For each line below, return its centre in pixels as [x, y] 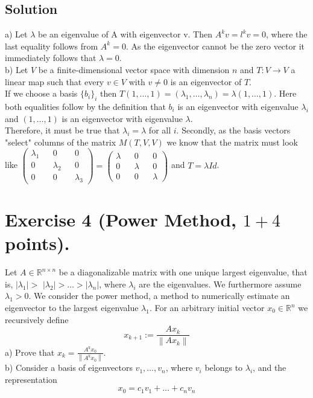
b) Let [17, 69]
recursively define [37, 319]
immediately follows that [51, 58]
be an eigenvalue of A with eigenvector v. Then [125, 34]
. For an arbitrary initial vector [207, 307]
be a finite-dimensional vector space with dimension [134, 69]
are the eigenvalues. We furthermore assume [220, 284]
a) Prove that [30, 352]
